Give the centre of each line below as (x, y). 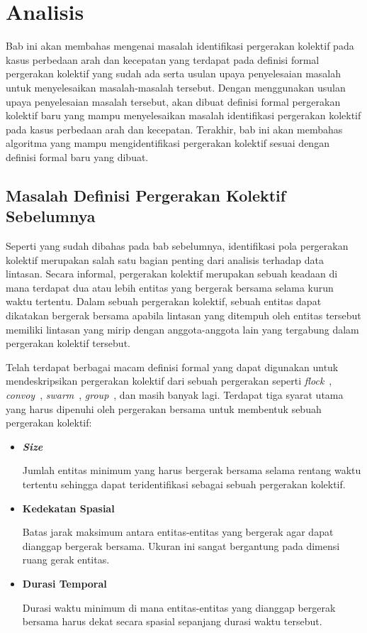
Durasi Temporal (64, 583)
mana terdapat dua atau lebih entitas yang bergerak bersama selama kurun (170, 287)
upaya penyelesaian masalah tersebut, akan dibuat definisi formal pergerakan (173, 101)
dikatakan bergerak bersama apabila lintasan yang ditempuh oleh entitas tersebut (183, 315)
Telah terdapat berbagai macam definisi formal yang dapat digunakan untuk (172, 367)
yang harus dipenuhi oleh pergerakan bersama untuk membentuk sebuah (164, 408)
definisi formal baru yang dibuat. (77, 156)
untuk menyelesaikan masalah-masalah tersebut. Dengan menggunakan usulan (176, 87)
